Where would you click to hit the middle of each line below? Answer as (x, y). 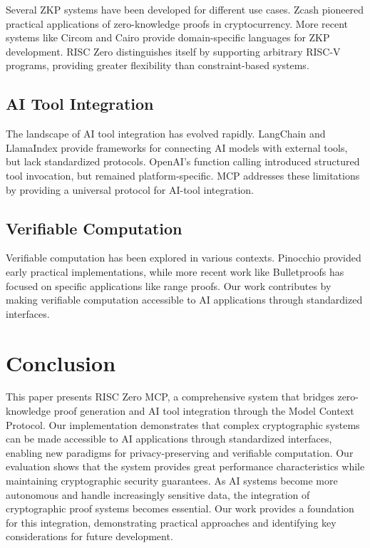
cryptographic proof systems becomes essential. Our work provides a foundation (180, 508)
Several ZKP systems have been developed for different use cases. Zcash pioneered (185, 9)
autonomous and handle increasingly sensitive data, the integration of (158, 494)
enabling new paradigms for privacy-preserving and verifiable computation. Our (180, 452)
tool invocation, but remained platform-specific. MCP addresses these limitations (183, 175)
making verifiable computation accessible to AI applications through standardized (184, 300)
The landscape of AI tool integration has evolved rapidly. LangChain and (166, 134)
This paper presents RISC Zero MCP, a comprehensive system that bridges (170, 397)
